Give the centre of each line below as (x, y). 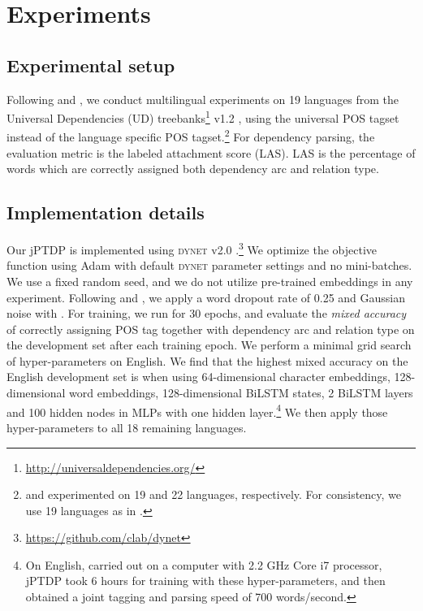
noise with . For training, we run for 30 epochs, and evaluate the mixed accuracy (207, 313)
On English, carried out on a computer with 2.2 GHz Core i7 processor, (204, 564)
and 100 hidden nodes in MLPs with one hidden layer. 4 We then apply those (197, 410)
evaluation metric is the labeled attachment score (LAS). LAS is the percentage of (211, 152)
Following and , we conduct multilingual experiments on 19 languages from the (203, 99)
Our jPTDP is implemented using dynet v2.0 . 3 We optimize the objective (192, 248)
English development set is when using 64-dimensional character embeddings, (199, 377)
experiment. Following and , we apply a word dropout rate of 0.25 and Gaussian (206, 297)
